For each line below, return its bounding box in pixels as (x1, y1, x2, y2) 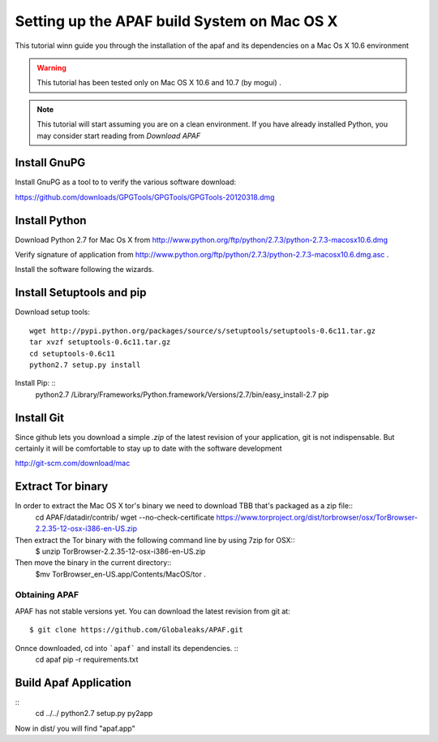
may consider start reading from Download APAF (36, 131, 201, 140)
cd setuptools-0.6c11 (29, 349, 115, 358)
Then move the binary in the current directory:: (15, 558, 172, 567)
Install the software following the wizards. (15, 265, 154, 274)
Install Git (15, 411, 65, 425)
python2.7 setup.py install (29, 360, 141, 369)
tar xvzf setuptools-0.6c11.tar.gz (29, 338, 171, 347)
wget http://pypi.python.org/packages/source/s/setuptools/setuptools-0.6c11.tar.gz (29, 326, 376, 335)
